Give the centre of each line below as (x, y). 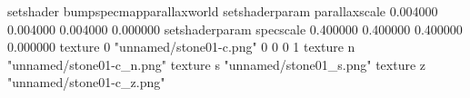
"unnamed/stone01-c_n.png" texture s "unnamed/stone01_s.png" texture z (217, 64)
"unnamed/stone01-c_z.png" (86, 82)
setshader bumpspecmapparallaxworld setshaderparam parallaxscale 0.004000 (223, 11)
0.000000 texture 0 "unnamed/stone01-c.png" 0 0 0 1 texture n (181, 47)
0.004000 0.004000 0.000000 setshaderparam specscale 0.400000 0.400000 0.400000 (235, 29)
